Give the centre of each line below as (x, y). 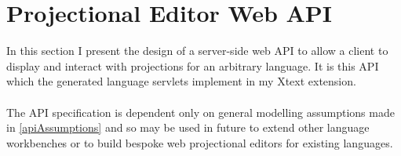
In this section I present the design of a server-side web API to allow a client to (197, 51)
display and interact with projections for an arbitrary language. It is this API (193, 65)
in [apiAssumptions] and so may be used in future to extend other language (188, 127)
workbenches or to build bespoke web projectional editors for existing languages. (200, 142)
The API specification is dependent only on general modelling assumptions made (200, 112)
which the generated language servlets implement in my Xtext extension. (181, 81)
